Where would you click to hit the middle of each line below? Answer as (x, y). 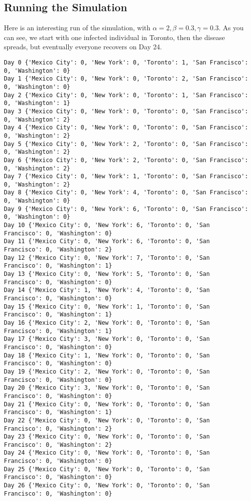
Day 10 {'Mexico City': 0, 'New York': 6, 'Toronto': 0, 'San (107, 225)
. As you (231, 28)
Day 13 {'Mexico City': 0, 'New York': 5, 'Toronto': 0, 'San (107, 274)
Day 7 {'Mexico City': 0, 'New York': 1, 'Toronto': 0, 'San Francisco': (126, 177)
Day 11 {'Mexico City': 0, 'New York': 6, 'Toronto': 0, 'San (107, 241)
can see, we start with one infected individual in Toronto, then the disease (115, 37)
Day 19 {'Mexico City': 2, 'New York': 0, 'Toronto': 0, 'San (107, 371)
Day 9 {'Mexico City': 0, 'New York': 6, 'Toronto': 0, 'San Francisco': (126, 209)
